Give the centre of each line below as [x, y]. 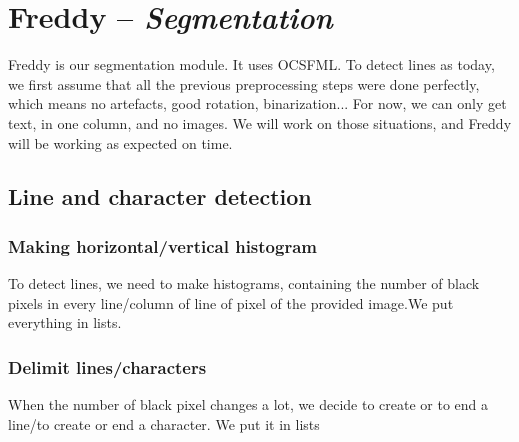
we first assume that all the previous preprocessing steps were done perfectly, [244, 83]
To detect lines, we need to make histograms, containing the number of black [244, 283]
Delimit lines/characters [107, 366]
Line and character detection [160, 196]
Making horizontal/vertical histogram [162, 245]
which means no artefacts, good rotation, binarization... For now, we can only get [257, 103]
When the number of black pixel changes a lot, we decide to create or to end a [248, 404]
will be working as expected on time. [120, 142]
